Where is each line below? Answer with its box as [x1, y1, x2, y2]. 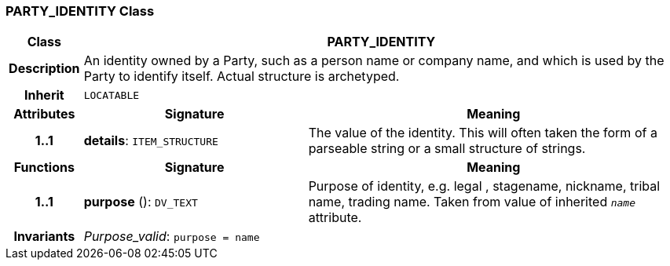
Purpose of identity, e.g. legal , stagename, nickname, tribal [308, 178, 661, 195]
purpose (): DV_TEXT [83, 194, 198, 210]
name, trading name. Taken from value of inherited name [308, 194, 635, 210]
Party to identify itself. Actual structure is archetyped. [83, 68, 400, 85]
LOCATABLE [83, 89, 140, 101]
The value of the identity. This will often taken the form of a [308, 125, 657, 141]
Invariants [13, 228, 75, 245]
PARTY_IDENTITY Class [5, 3, 155, 19]
